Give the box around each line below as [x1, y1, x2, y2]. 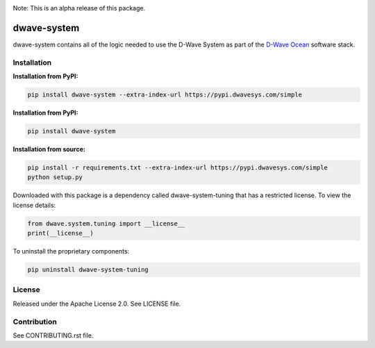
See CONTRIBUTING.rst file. [12, 331, 94, 340]
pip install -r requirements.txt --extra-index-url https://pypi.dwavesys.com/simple [27, 163, 328, 172]
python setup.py [27, 174, 83, 181]
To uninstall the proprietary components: [12, 247, 130, 256]
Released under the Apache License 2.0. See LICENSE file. [12, 299, 181, 308]
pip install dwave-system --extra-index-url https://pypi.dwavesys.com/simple [27, 91, 302, 99]
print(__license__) [27, 229, 94, 238]
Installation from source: [12, 144, 86, 153]
